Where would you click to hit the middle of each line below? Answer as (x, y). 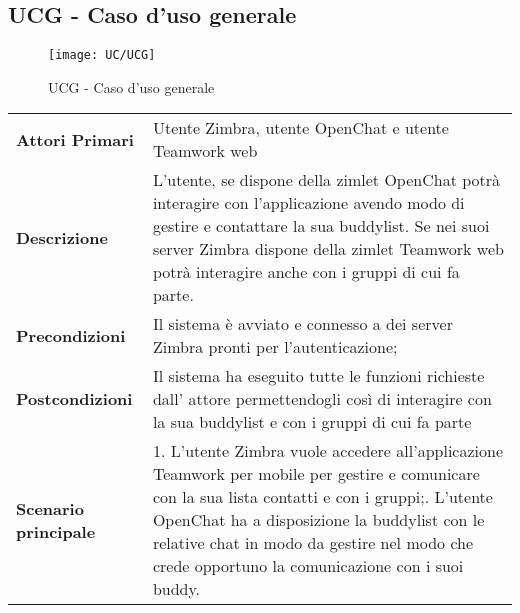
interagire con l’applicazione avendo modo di (308, 203)
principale (56, 531)
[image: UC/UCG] (102, 55)
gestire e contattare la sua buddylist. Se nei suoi (321, 226)
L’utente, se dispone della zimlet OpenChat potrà (326, 180)
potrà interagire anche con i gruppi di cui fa (306, 272)
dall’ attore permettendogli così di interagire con (322, 399)
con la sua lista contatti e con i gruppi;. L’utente (322, 497)
